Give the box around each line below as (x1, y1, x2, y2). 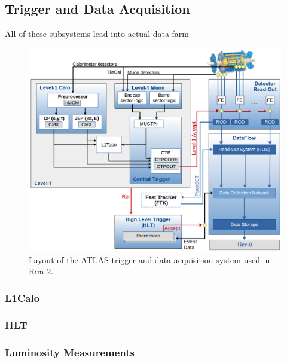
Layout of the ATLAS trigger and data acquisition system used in (29, 253, 270, 266)
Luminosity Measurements (5, 345, 135, 360)
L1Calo (5, 290, 40, 305)
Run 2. (29, 265, 54, 277)
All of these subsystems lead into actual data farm (5, 28, 190, 40)
